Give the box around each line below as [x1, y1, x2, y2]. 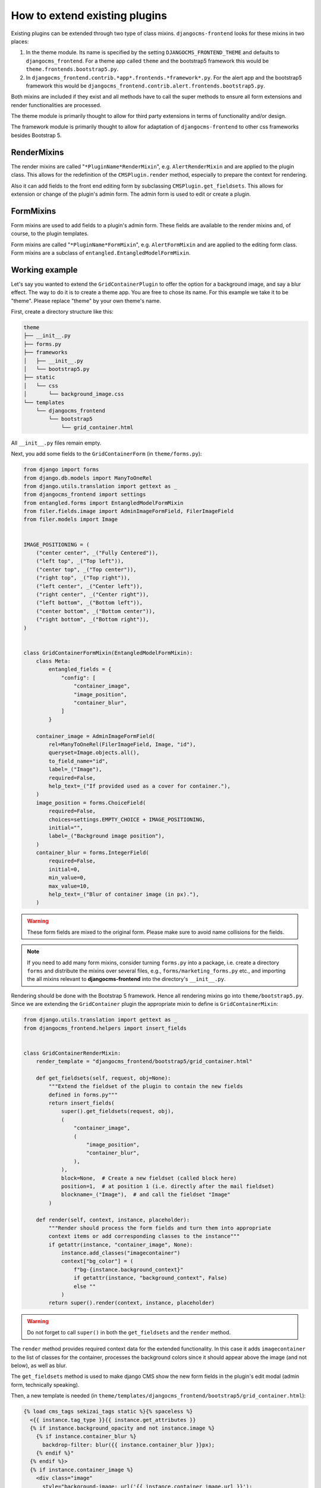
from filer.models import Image [23, 516, 118, 523]
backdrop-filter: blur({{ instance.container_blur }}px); [42, 1441, 215, 1448]
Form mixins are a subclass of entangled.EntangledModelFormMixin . [11, 249, 191, 256]
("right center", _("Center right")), [36, 591, 149, 598]
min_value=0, [48, 874, 87, 881]
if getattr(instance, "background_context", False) [73, 1274, 228, 1281]
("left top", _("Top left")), [36, 558, 124, 565]
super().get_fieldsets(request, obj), [61, 1108, 175, 1115]
